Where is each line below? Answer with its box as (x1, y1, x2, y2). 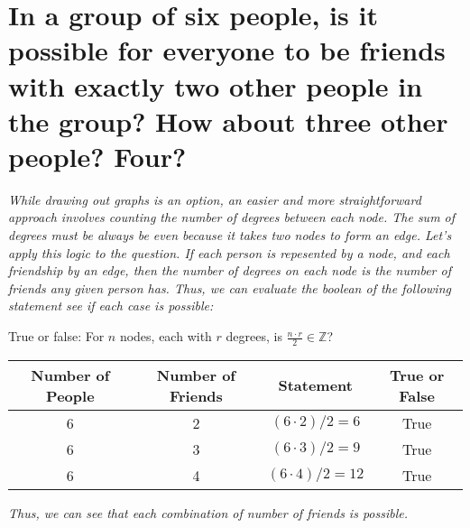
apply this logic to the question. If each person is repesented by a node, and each (8, 243, 450, 262)
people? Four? (8, 137, 187, 174)
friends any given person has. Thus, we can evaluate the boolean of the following (8, 278, 451, 297)
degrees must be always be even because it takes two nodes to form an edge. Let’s (8, 226, 452, 245)
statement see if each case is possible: (8, 296, 214, 315)
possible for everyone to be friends (8, 32, 446, 69)
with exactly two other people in (8, 67, 423, 104)
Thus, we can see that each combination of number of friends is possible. (8, 503, 409, 522)
